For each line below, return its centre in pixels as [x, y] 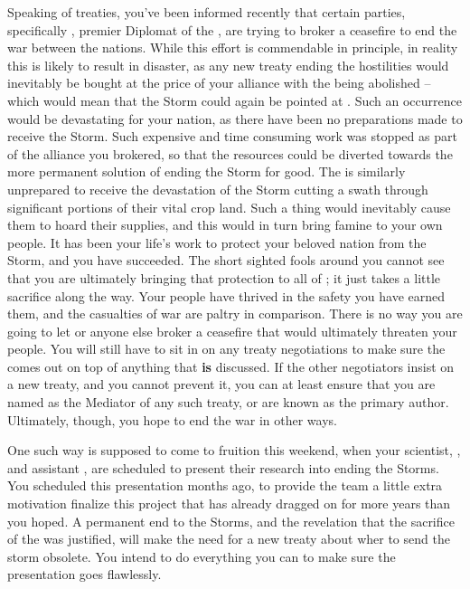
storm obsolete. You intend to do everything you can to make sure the [202, 556]
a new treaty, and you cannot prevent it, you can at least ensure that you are [221, 384]
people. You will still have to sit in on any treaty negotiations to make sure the [226, 349]
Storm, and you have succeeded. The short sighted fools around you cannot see [226, 260]
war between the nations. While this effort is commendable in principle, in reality [233, 47]
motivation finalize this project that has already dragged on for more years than [229, 503]
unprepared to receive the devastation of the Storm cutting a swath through [218, 189]
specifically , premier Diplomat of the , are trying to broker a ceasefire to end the [232, 29]
